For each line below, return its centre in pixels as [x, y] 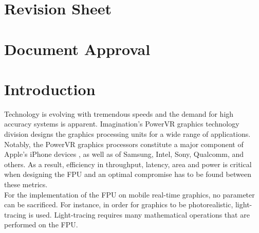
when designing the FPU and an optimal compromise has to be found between [128, 174]
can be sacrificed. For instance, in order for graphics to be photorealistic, [119, 204]
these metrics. [26, 184]
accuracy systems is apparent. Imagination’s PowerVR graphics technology [122, 124]
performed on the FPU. [41, 225]
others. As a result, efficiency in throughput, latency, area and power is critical [128, 164]
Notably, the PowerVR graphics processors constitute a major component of [124, 144]
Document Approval [77, 49]
